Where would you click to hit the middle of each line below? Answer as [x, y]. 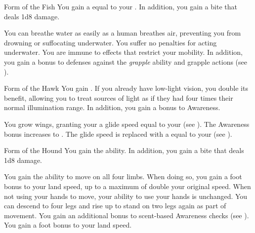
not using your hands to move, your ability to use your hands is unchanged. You [126, 196]
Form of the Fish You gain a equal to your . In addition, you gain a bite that [121, 6]
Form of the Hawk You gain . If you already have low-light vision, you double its [126, 88]
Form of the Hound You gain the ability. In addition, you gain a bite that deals [124, 150]
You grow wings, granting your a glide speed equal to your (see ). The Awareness [127, 124]
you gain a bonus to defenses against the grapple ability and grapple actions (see [126, 61]
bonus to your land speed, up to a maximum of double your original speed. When [127, 186]
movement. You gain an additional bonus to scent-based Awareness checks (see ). [127, 215]
